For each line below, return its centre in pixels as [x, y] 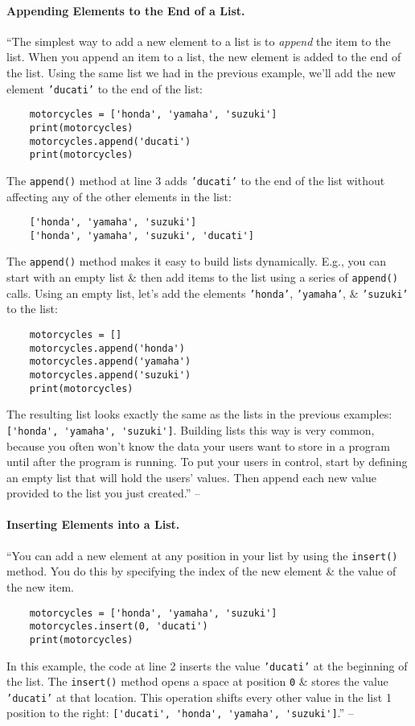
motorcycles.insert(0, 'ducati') [119, 627]
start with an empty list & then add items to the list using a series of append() [202, 277]
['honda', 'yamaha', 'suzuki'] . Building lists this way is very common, [191, 429]
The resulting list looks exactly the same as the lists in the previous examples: [199, 414]
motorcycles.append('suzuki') [110, 375]
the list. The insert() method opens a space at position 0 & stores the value [197, 681]
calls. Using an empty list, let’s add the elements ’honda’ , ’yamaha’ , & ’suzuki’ [207, 293]
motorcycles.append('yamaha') [110, 362]
